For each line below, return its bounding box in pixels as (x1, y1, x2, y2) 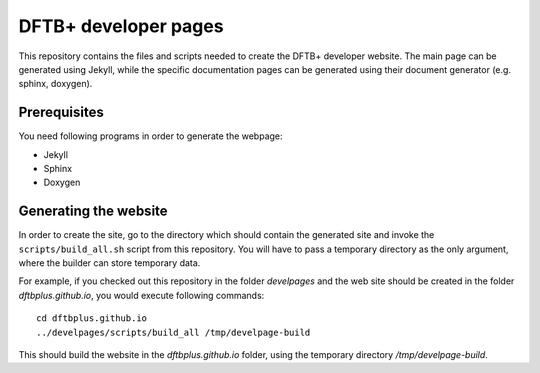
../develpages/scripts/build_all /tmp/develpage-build (36, 326, 311, 338)
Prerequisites (18, 104, 104, 121)
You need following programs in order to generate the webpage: (18, 130, 284, 142)
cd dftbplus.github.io (36, 313, 148, 324)
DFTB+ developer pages (18, 15, 224, 37)
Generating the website (18, 203, 169, 220)
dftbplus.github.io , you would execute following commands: (18, 289, 265, 301)
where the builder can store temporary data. (18, 257, 201, 269)
